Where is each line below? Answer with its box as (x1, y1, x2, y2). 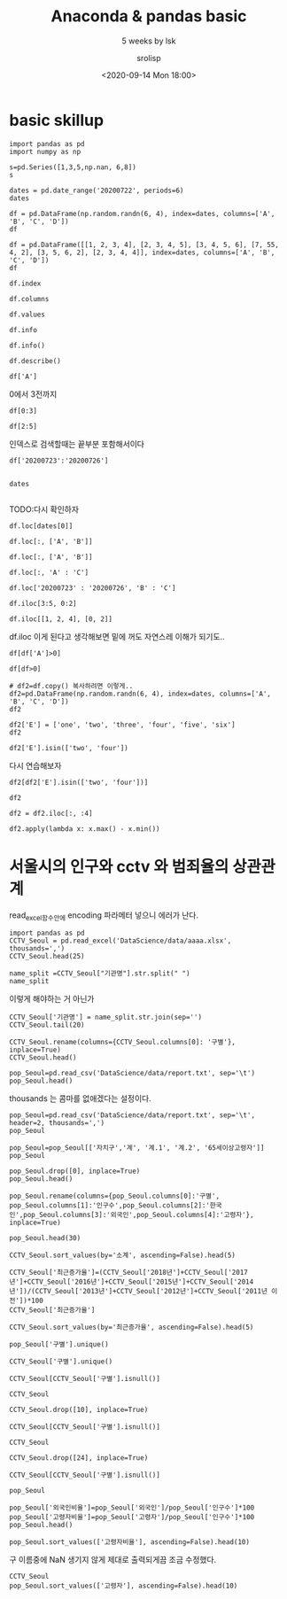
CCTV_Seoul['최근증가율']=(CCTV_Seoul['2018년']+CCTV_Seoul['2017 (9, 1269, 248, 1277)
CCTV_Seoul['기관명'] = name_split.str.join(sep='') (9, 1013, 202, 1022)
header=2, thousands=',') (9, 1119, 105, 1128)
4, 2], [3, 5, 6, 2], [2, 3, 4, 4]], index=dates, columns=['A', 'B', (9, 248, 275, 257)
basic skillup (9, 110, 105, 130)
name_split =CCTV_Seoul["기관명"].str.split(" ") (9, 969, 190, 978)
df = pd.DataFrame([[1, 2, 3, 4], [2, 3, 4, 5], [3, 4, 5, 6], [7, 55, (9, 240, 279, 249)
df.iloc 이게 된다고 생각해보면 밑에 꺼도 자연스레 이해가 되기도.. (9, 631, 225, 641)
